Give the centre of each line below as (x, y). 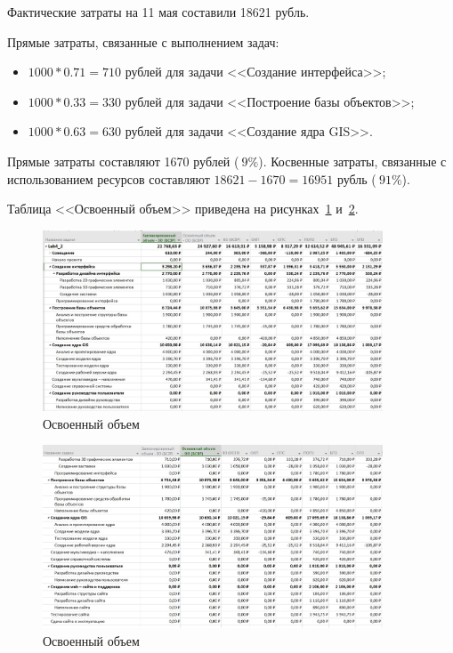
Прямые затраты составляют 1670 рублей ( (123, 161)
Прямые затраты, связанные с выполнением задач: (143, 41)
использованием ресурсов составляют (109, 178)
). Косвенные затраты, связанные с (352, 161)
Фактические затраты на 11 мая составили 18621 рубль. (158, 12)
